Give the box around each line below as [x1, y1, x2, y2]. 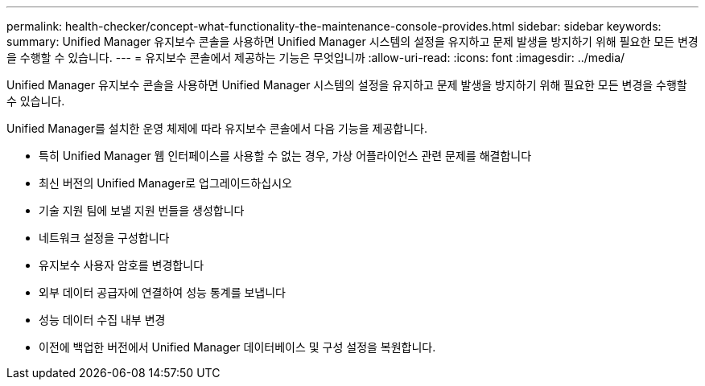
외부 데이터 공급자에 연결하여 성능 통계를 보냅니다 [39, 285, 286, 299]
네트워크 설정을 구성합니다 [39, 231, 170, 244]
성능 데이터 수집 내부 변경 [39, 313, 166, 326]
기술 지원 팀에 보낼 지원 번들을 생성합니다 [39, 203, 245, 217]
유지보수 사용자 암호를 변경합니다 [39, 258, 204, 272]
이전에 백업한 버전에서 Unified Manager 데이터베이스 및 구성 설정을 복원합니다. [39, 340, 436, 354]
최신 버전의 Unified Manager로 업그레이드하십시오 [39, 176, 292, 190]
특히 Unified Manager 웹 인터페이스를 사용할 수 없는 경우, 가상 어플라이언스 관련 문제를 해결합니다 [39, 149, 532, 162]
